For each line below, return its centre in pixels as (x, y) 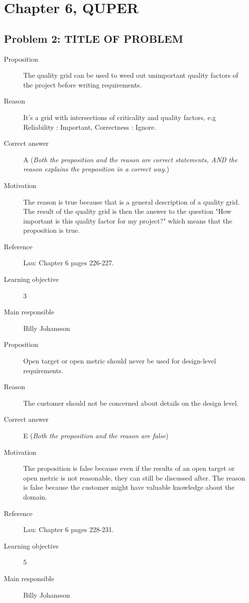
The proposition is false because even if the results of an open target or (129, 468)
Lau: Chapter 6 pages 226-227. (69, 263)
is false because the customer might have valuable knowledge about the (129, 487)
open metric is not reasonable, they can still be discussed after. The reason (134, 477)
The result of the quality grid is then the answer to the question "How (127, 211)
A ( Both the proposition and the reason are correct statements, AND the (131, 159)
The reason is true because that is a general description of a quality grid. (132, 201)
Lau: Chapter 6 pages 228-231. (69, 529)
